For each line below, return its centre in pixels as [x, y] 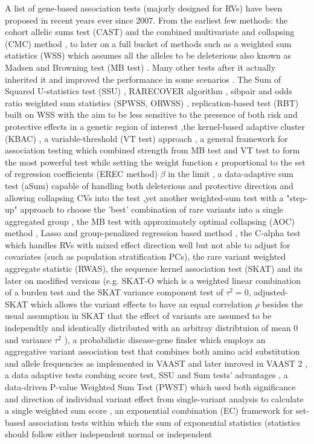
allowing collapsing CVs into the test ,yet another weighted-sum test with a [144, 197]
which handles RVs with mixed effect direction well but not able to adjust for [148, 244]
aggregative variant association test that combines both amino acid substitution [152, 351]
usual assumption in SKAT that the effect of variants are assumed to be [138, 316]
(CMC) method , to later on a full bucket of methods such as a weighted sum [148, 43]
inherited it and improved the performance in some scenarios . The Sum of [143, 79]
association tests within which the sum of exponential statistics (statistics [164, 422]
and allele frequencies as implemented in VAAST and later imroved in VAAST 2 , [156, 363]
